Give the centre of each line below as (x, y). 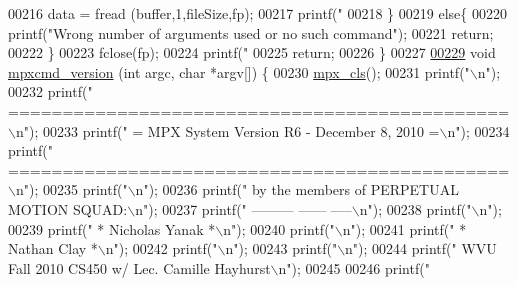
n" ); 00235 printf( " (71, 189)
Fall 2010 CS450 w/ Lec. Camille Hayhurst (139, 267)
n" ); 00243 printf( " (281, 248)
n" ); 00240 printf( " (279, 228)
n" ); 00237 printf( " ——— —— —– (243, 208)
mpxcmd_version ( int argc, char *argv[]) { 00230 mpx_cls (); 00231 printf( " (239, 71)
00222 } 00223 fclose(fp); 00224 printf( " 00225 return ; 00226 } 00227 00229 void (252, 52)
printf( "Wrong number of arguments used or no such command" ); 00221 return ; (251, 32)
